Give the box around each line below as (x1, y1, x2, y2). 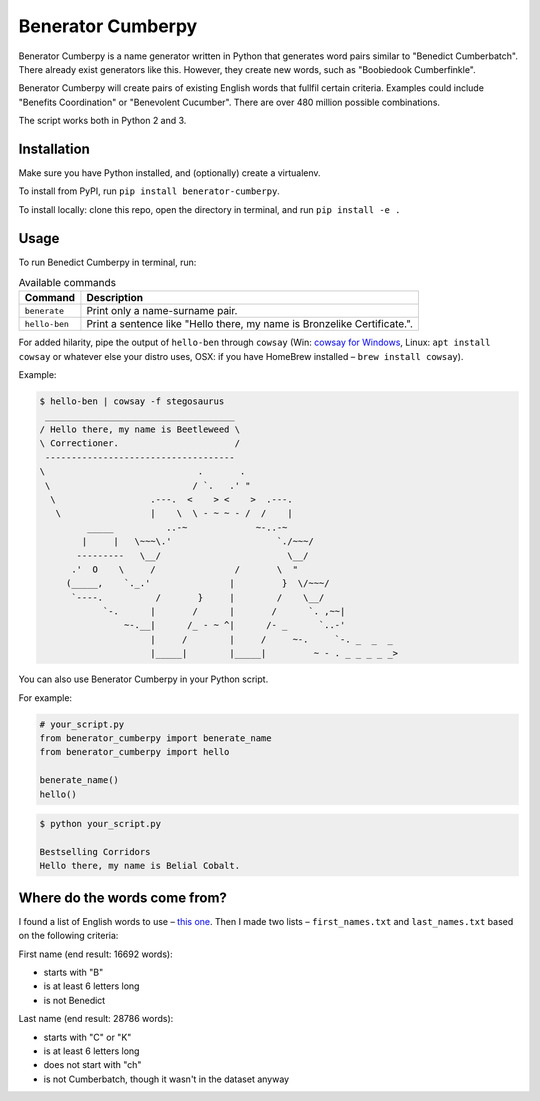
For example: (18, 691, 73, 704)
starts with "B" (43, 966, 104, 978)
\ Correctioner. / (39, 438, 240, 449)
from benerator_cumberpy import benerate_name (39, 733, 272, 744)
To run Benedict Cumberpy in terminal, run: (18, 256, 197, 268)
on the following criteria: (18, 930, 119, 942)
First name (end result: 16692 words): (18, 948, 174, 960)
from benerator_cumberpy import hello (39, 746, 230, 758)
